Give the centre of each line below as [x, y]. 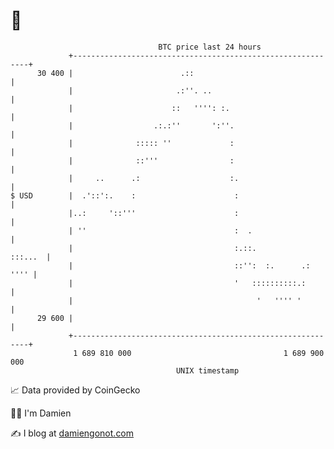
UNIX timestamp [207, 370]
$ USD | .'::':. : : [125, 195]
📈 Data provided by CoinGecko [75, 390]
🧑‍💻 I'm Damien [41, 413]
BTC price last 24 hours [210, 47]
